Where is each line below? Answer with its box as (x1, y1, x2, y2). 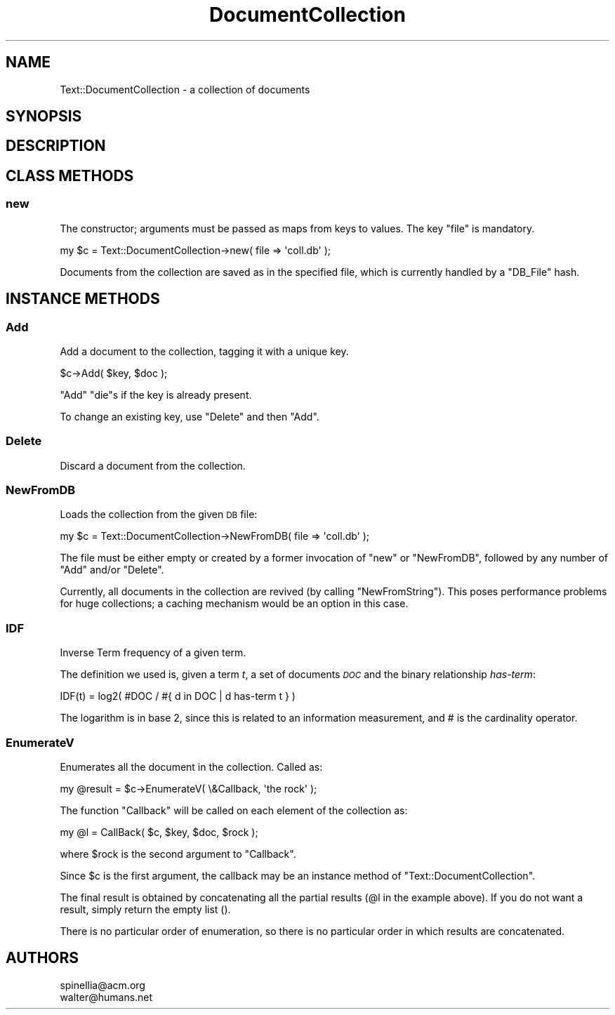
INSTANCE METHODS (6, 290, 160, 308)
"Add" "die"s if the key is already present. (60, 388, 252, 401)
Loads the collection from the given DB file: (60, 508, 258, 521)
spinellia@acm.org (60, 978, 145, 991)
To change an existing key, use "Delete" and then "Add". (60, 410, 319, 423)
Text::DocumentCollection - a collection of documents (60, 83, 310, 95)
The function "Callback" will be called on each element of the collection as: (60, 804, 408, 816)
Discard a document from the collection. (60, 459, 246, 472)
